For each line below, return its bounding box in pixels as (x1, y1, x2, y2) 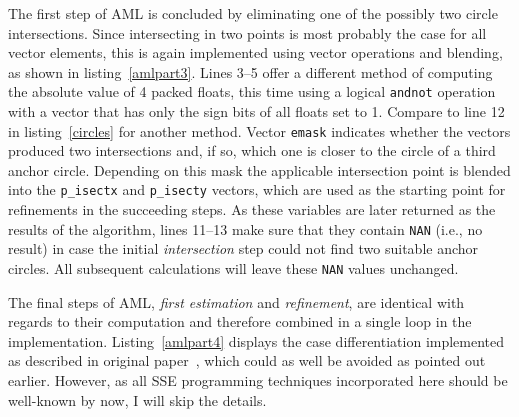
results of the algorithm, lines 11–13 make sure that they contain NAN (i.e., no (8, 218, 483, 239)
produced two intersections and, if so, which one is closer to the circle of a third (8, 140, 496, 161)
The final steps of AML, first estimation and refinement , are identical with (8, 291, 465, 312)
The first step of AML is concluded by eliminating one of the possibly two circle (8, 3, 498, 23)
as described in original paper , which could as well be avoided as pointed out (8, 350, 486, 371)
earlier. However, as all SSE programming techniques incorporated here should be (8, 370, 508, 390)
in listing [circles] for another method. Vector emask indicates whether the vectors (8, 120, 511, 141)
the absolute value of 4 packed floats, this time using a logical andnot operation (8, 81, 496, 102)
